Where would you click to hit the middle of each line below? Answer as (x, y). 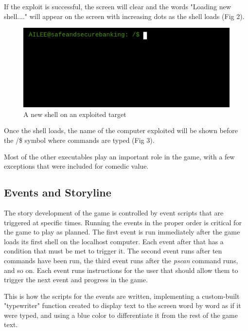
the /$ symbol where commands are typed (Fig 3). (79, 140)
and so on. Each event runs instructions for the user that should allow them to (121, 270)
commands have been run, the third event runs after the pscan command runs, (121, 260)
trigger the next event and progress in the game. (76, 280)
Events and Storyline (58, 192)
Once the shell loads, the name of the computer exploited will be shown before (121, 130)
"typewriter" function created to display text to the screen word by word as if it (123, 305)
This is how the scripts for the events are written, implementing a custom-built (122, 296)
